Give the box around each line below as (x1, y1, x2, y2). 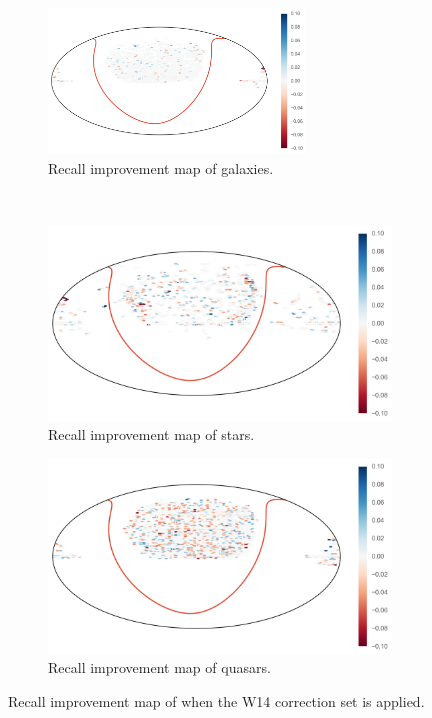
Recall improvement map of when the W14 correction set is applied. (8, 690, 425, 711)
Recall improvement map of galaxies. (48, 157, 274, 178)
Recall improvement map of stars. (48, 424, 255, 445)
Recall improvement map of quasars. (48, 657, 271, 678)
